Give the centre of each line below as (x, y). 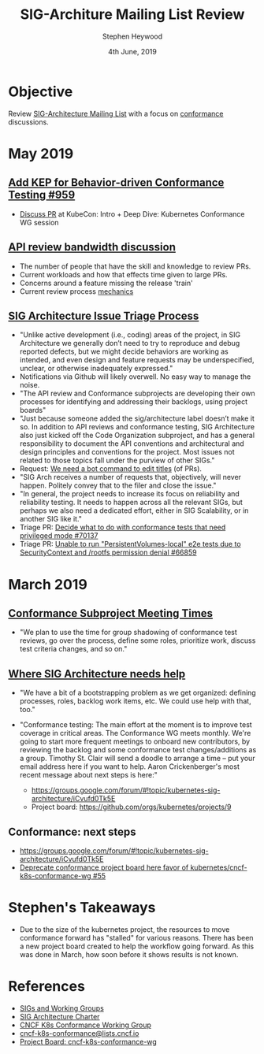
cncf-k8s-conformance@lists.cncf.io (79, 1033)
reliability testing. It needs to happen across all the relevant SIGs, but (131, 503)
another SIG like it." (51, 519)
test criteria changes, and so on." (73, 649)
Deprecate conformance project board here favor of (104, 867)
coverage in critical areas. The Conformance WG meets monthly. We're (135, 733)
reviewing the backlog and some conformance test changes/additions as (138, 750)
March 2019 (48, 584)
